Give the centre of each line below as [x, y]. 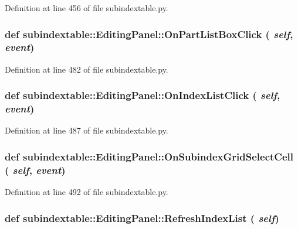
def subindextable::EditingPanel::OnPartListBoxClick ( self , [149, 34]
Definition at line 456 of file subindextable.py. [87, 8]
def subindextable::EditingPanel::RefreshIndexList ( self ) [142, 218]
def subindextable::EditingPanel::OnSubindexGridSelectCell [149, 156]
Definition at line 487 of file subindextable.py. [87, 130]
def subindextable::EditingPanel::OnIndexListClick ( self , [143, 95]
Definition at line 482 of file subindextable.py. [87, 69]
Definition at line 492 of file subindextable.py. [87, 192]
